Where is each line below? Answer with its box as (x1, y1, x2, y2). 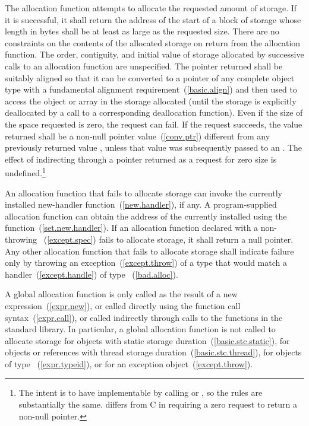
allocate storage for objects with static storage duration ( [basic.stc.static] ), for (5, 334, 290, 346)
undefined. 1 (5, 165, 46, 179)
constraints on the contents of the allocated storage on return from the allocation (5, 36, 301, 49)
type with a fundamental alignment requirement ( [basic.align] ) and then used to (5, 83, 297, 96)
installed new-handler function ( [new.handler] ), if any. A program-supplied (5, 198, 277, 211)
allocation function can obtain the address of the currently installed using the (5, 209, 287, 222)
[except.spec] (47, 233, 93, 245)
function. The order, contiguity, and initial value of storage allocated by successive (5, 48, 304, 61)
